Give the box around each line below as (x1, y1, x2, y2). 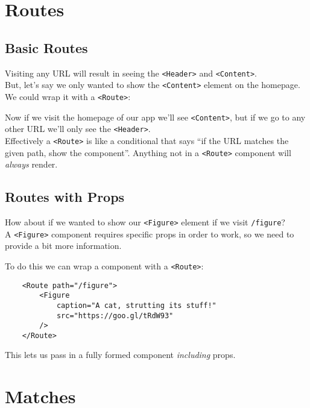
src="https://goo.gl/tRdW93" (56, 311, 174, 320)
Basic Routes (5, 38, 88, 57)
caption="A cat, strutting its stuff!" (56, 301, 217, 310)
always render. (5, 158, 58, 171)
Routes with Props (5, 187, 125, 206)
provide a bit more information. (5, 239, 122, 252)
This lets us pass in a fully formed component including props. (5, 348, 236, 361)
